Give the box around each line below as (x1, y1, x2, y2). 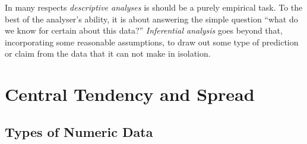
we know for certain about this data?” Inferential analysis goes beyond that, (5, 24, 283, 37)
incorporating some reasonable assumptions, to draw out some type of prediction (5, 35, 299, 48)
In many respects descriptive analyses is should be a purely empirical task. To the (5, 1, 303, 13)
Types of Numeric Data (5, 122, 153, 140)
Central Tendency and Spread (5, 82, 255, 106)
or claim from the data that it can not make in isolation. (5, 47, 211, 60)
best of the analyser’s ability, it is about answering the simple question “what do (5, 12, 298, 25)
